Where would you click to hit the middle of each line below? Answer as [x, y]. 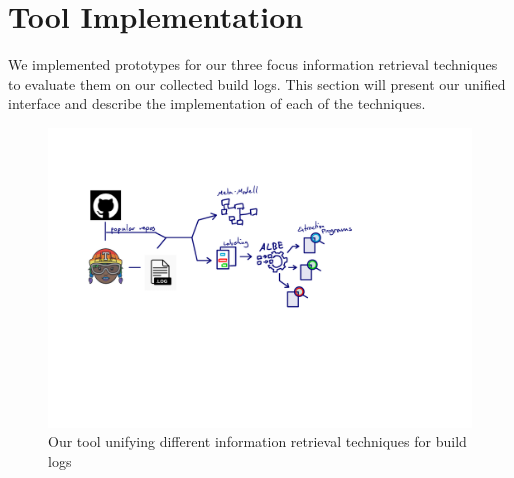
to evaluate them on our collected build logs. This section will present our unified [257, 83]
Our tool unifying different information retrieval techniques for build [257, 441]
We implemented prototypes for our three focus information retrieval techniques [253, 64]
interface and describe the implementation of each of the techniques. [217, 103]
